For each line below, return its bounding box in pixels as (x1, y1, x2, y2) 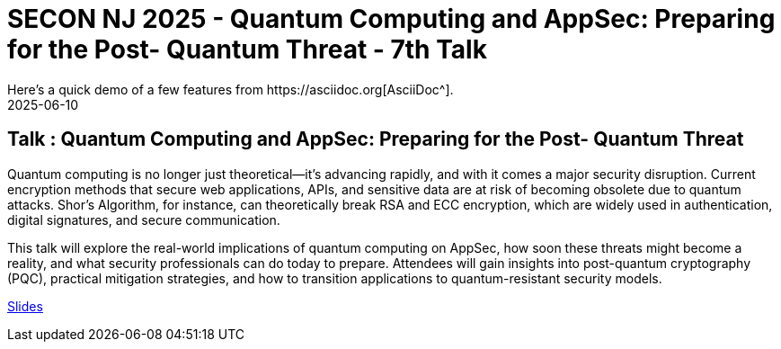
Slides (7, 298, 43, 314)
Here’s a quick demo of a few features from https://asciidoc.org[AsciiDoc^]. (7, 81, 454, 97)
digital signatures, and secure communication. (7, 211, 280, 228)
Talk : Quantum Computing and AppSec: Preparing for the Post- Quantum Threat (7, 128, 744, 151)
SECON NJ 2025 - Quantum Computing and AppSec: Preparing (7, 4, 776, 34)
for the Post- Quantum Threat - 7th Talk (7, 34, 487, 65)
